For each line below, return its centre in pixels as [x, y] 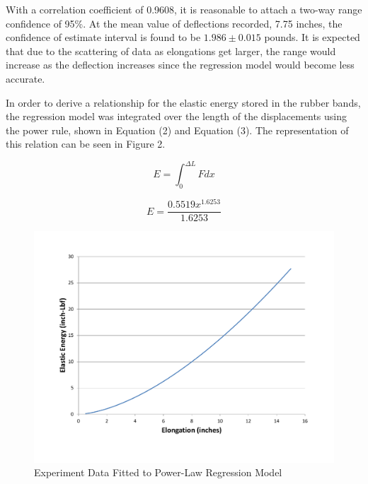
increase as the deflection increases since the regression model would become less [180, 65]
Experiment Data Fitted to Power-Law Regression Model [158, 472]
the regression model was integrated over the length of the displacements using [177, 116]
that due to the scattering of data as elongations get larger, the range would [171, 51]
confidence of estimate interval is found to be [103, 37]
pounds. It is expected [312, 37]
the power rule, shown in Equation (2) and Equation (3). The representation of [177, 130]
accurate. [25, 78]
